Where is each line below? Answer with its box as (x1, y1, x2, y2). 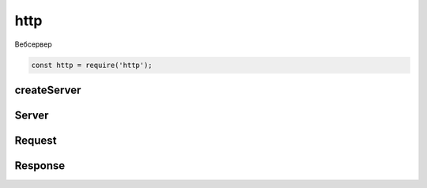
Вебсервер (14, 39, 53, 49)
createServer (14, 83, 81, 96)
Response (14, 159, 66, 172)
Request (14, 133, 57, 147)
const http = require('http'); (31, 60, 153, 70)
